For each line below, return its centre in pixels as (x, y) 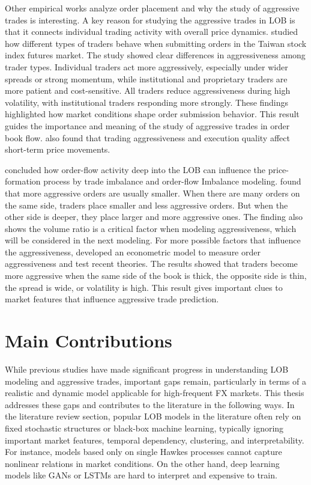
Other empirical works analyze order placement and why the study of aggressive (152, 8)
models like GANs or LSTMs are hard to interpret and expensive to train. (141, 475)
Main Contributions (89, 340)
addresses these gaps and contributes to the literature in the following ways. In (150, 404)
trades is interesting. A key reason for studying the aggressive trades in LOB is (150, 20)
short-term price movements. (58, 149)
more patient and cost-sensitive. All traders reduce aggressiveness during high (148, 90)
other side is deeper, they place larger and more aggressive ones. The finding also (154, 217)
